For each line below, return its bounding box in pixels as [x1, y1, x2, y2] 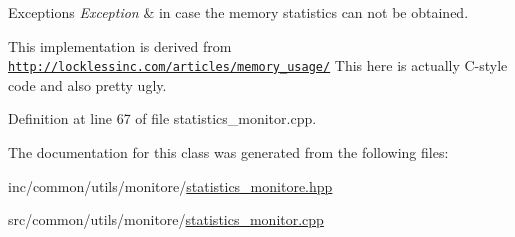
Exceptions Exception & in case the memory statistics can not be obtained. [8, 2, 469, 22]
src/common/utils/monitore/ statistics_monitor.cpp [8, 209, 324, 230]
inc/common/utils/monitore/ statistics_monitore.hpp [8, 175, 333, 196]
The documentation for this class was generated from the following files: [8, 142, 449, 163]
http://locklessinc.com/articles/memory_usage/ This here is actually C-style [8, 55, 508, 76]
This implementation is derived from [8, 35, 232, 56]
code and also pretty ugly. [8, 74, 167, 95]
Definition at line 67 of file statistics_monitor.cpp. [8, 108, 317, 129]
